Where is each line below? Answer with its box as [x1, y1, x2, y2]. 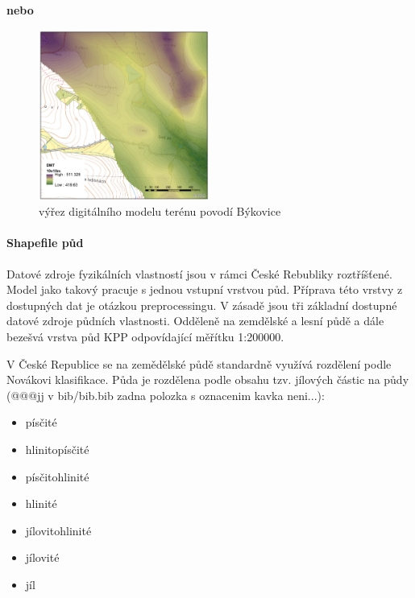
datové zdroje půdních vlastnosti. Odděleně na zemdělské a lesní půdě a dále [6, 312, 384, 329]
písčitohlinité [25, 468, 89, 485]
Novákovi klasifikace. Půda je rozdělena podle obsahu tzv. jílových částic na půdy [6, 371, 409, 388]
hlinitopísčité [25, 440, 89, 457]
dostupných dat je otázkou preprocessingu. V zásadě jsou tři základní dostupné [6, 296, 397, 313]
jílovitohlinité [25, 522, 92, 538]
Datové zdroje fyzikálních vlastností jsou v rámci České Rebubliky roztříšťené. [6, 265, 392, 282]
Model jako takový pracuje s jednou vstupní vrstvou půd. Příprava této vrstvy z [6, 281, 403, 298]
